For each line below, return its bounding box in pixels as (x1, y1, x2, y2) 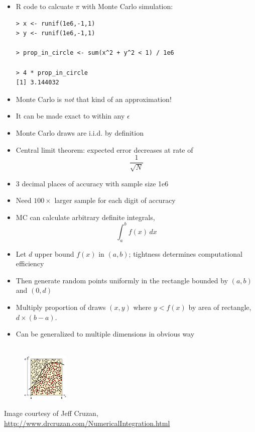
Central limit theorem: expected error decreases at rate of (16, 144, 193, 155)
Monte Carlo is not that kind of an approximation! (16, 93, 172, 104)
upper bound (34, 248, 74, 259)
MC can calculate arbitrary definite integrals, (16, 211, 155, 222)
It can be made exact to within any (16, 111, 125, 121)
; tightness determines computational (129, 248, 242, 259)
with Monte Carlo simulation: (82, 1, 173, 11)
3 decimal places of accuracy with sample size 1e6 (16, 178, 169, 188)
